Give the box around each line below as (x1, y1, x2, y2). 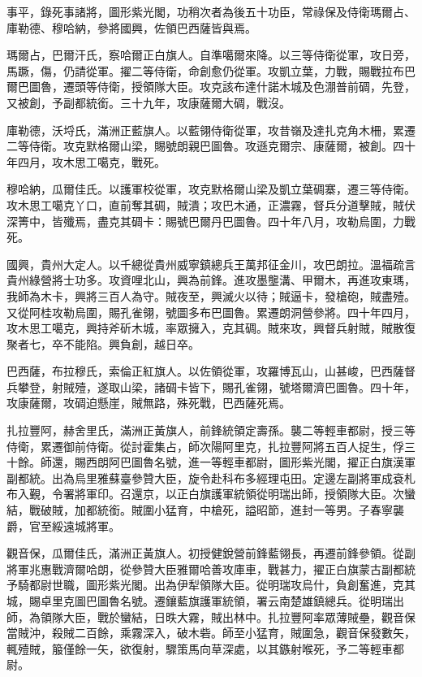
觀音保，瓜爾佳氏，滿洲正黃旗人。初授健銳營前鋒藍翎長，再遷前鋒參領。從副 (6, 545, 416, 562)
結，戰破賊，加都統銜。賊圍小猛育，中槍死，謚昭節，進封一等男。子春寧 (6, 501, 393, 519)
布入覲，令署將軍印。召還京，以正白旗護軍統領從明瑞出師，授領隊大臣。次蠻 (6, 485, 416, 502)
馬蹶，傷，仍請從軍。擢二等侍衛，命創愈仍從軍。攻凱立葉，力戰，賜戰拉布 (6, 62, 404, 79)
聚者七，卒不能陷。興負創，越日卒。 (6, 335, 200, 352)
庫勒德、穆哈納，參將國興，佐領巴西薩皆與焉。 (6, 19, 256, 36)
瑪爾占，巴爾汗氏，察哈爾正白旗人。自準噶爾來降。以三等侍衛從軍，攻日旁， (6, 46, 416, 63)
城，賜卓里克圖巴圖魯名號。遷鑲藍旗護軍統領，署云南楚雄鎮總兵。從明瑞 (6, 592, 393, 609)
